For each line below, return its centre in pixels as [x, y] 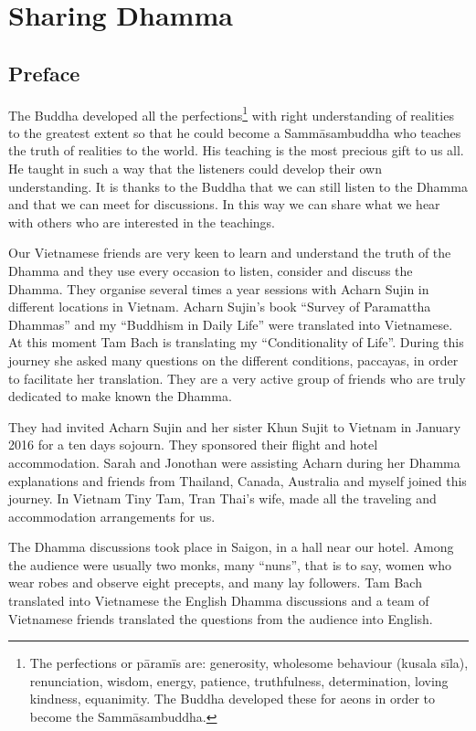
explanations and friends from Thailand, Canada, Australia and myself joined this [238, 480]
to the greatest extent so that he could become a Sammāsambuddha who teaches [235, 132]
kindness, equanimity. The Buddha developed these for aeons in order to [232, 699]
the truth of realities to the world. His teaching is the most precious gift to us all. [236, 150]
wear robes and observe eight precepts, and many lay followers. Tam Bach [215, 583]
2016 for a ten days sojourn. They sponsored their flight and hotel [193, 445]
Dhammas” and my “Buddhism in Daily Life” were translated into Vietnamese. [231, 324]
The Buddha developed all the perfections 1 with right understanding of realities [231, 113]
